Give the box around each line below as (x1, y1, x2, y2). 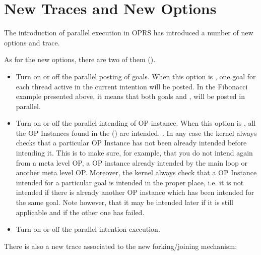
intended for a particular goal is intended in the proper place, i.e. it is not (16, 177, 244, 187)
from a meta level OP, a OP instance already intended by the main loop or (16, 157, 247, 168)
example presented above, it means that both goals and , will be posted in (16, 91, 245, 101)
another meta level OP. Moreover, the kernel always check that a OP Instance (16, 167, 257, 178)
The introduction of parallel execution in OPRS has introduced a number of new (4, 27, 253, 38)
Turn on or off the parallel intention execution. (16, 224, 160, 234)
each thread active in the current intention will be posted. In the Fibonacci (16, 81, 248, 91)
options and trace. (4, 37, 60, 47)
